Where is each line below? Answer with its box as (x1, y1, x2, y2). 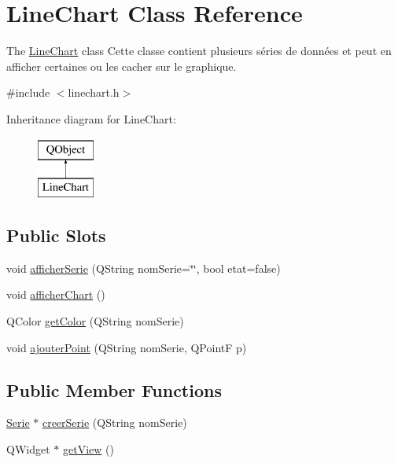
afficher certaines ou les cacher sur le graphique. (6, 57, 237, 74)
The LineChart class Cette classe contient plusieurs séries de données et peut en (6, 42, 392, 59)
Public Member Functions (6, 377, 222, 402)
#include (6, 84, 50, 101)
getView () (62, 441, 114, 457)
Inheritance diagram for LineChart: (6, 110, 176, 127)
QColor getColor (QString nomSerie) (6, 313, 184, 329)
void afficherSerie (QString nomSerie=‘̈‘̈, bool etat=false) (6, 259, 281, 276)
